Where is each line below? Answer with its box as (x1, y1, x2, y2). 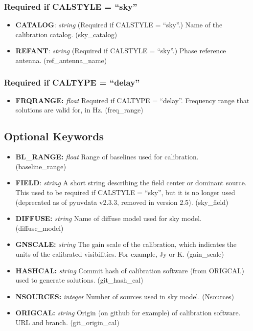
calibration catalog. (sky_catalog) (15, 29, 117, 39)
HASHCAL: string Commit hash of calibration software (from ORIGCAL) (15, 265, 245, 275)
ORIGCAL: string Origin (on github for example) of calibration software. (15, 308, 241, 318)
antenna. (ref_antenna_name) (15, 55, 107, 65)
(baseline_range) (15, 161, 66, 171)
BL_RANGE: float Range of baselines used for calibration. (15, 152, 199, 162)
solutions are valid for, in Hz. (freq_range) (15, 105, 143, 115)
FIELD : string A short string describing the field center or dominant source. (15, 177, 247, 188)
